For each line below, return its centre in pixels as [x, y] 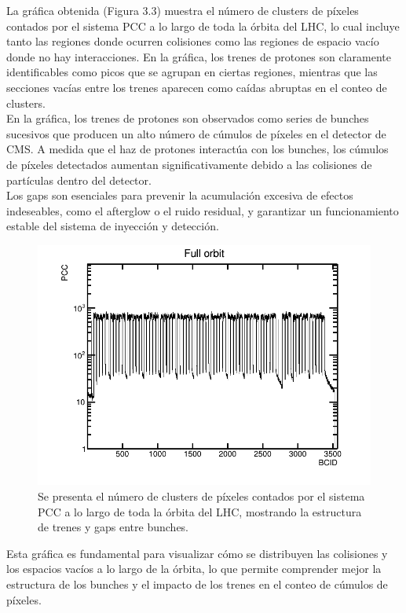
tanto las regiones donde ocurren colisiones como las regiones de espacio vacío [193, 41]
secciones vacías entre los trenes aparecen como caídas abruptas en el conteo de [197, 87]
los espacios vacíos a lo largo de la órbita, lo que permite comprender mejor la [194, 569]
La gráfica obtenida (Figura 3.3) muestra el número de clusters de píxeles [183, 10]
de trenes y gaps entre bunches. [113, 527]
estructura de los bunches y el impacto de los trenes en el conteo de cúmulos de [197, 584]
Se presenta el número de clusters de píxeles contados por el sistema [201, 496]
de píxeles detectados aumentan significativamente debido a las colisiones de [189, 164]
